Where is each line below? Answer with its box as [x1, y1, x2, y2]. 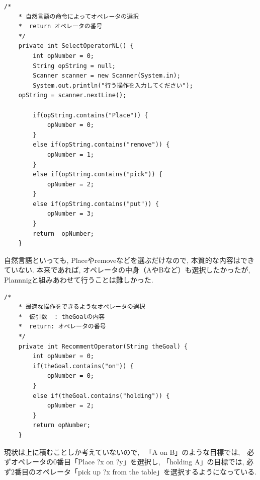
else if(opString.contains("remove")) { [33, 141, 170, 149]
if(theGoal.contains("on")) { [33, 362, 134, 370]
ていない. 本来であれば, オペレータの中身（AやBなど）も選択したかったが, [4, 264, 250, 275]
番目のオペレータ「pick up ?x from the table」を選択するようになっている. [14, 466, 257, 476]
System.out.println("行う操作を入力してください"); [33, 82, 193, 89]
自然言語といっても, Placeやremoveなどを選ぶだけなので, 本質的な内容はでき [4, 254, 254, 265]
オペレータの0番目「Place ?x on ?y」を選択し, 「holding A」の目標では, [11, 456, 244, 467]
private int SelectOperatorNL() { [18, 42, 134, 50]
